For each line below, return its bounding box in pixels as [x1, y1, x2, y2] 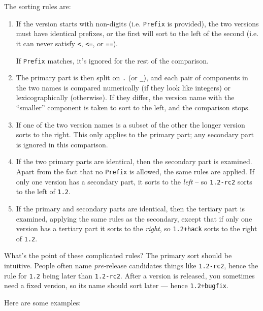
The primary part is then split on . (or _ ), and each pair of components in [16, 72, 248, 83]
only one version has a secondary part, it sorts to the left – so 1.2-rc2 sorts [16, 176, 252, 186]
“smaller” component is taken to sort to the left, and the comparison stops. [16, 102, 250, 112]
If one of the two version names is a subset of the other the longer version [16, 119, 245, 130]
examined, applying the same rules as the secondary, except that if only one [16, 213, 252, 224]
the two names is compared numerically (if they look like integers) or [16, 82, 231, 92]
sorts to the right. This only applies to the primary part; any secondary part [16, 129, 254, 140]
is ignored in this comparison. [16, 139, 108, 149]
